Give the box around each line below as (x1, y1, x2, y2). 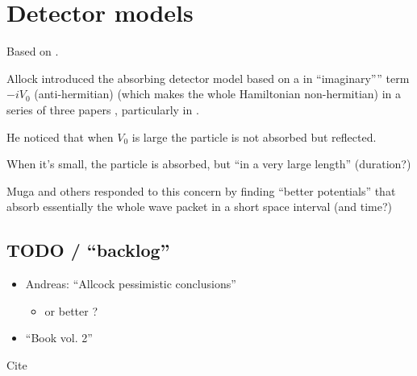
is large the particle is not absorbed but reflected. (131, 128, 377, 145)
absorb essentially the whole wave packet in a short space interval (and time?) (6, 198, 393, 215)
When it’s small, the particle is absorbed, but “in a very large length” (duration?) (6, 155, 411, 172)
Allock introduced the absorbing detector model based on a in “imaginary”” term (6, 69, 410, 86)
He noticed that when (6, 128, 114, 145)
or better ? (44, 302, 98, 319)
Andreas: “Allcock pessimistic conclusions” (25, 275, 236, 292)
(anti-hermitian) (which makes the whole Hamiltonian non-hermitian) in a (34, 85, 402, 102)
